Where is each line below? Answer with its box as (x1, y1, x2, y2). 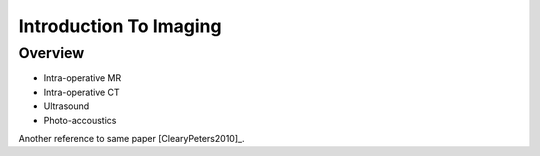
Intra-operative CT (43, 86, 120, 98)
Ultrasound (43, 100, 90, 112)
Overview (18, 44, 85, 62)
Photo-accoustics (43, 114, 117, 126)
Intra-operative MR (43, 72, 122, 84)
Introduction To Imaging (18, 15, 222, 37)
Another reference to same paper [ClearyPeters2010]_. (18, 132, 245, 144)
